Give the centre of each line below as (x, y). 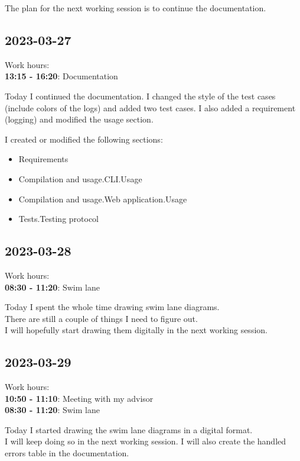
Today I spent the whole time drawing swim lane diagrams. (112, 307)
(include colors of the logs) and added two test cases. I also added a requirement (150, 107)
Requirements (43, 159)
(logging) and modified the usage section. (79, 119)
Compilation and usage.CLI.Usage (80, 178)
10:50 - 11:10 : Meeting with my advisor (79, 398)
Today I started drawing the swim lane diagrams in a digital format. (129, 429)
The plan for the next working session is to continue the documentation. (136, 8)
